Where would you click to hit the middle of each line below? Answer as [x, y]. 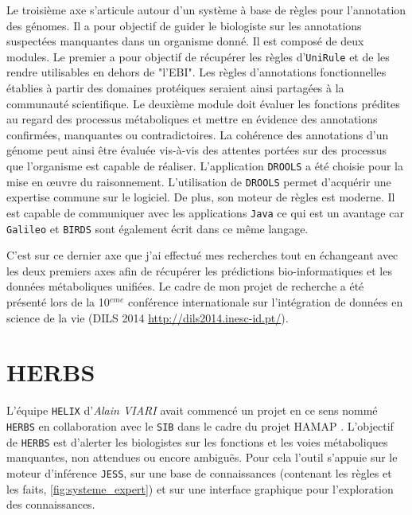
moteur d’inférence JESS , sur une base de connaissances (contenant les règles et [199, 472]
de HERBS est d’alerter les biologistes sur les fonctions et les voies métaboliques [197, 441]
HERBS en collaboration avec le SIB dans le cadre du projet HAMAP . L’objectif [200, 425]
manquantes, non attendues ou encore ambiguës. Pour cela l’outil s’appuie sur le [202, 457]
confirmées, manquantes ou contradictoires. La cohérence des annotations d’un [198, 134]
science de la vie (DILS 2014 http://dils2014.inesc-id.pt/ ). [148, 317]
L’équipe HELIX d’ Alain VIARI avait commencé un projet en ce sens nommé [192, 410]
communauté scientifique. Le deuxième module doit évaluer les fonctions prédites [203, 103]
